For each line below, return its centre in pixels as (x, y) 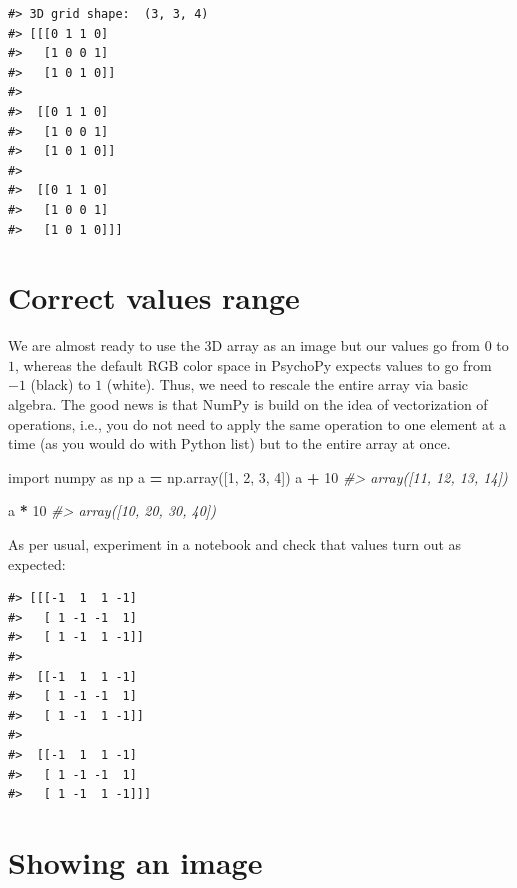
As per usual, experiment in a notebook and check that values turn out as (235, 544)
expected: (37, 563)
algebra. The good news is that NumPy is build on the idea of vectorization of (248, 404)
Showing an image (135, 861)
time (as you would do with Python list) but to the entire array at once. (229, 443)
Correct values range (154, 297)
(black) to (60, 384)
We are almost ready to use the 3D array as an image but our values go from (244, 345)
